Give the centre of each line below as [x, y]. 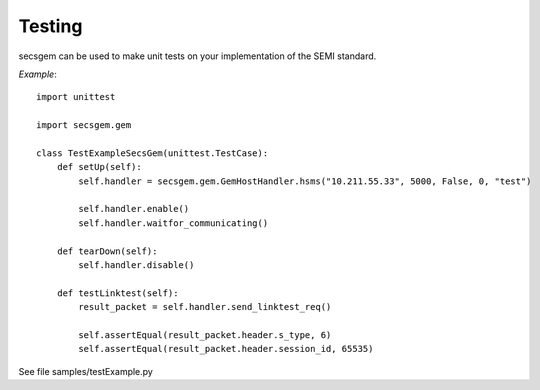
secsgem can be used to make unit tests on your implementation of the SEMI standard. [197, 56]
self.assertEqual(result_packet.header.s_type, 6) [205, 334]
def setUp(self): [99, 167]
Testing [50, 26]
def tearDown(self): [107, 251]
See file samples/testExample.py [86, 371]
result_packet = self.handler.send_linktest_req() [205, 307]
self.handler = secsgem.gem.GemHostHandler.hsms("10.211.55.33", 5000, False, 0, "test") [305, 181]
